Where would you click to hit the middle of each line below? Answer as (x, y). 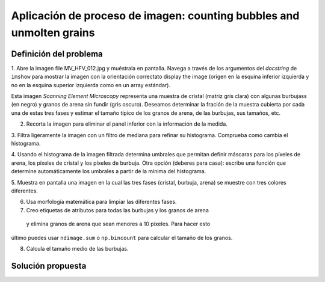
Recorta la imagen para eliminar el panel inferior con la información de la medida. (127, 124)
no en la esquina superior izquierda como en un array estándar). (91, 85)
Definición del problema (57, 54)
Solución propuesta (49, 265)
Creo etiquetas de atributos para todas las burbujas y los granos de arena (117, 210)
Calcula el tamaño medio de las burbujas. (77, 248)
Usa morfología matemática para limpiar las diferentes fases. (101, 202)
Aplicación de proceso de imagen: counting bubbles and (155, 16)
